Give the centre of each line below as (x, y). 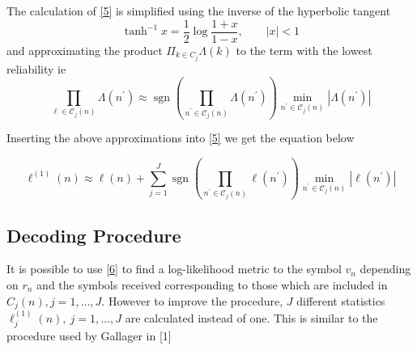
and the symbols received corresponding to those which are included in (212, 284)
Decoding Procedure (94, 235)
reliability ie (36, 68)
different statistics (341, 300)
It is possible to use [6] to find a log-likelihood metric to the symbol (174, 269)
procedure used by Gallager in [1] (89, 336)
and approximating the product (85, 50)
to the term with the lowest (304, 50)
